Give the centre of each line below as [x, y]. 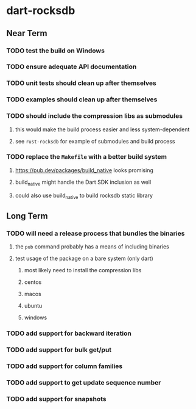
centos [33, 282]
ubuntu [33, 306]
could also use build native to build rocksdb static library [84, 196]
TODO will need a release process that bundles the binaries [96, 233]
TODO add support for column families [65, 366]
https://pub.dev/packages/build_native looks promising [84, 170]
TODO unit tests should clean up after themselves [81, 83]
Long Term [27, 216]
